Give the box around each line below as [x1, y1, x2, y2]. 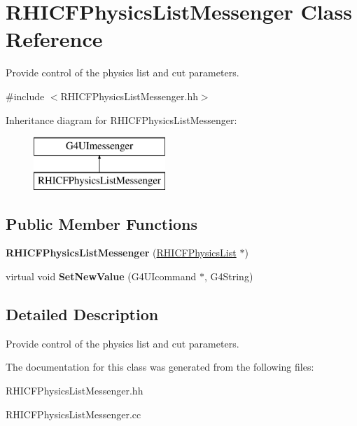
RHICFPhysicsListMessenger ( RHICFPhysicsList [6, 245, 237, 260]
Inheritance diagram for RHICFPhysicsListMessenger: [6, 112, 237, 127]
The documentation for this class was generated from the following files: [6, 359, 314, 374]
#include [6, 88, 45, 103]
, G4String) [204, 269, 253, 284]
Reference [6, 25, 103, 53]
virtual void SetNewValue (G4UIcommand [6, 269, 197, 284]
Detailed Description [6, 303, 159, 325]
